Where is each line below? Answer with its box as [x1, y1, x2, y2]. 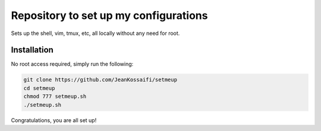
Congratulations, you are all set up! [11, 116, 97, 124]
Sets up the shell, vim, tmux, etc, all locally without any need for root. [11, 30, 180, 37]
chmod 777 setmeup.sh [23, 93, 87, 100]
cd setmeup [23, 85, 55, 91]
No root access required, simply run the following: [11, 60, 134, 68]
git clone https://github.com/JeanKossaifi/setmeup [23, 76, 178, 83]
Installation [11, 45, 53, 55]
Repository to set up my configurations [11, 9, 208, 22]
